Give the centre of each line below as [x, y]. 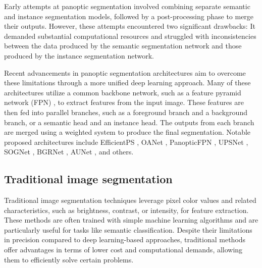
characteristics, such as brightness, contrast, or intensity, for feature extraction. [126, 210]
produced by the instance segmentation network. [79, 55]
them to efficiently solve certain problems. [69, 259]
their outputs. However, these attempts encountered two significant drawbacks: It [130, 26]
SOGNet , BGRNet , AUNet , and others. [69, 152]
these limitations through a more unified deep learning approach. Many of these [127, 83]
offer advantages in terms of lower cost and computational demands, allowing [123, 250]
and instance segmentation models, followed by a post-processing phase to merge [129, 16]
